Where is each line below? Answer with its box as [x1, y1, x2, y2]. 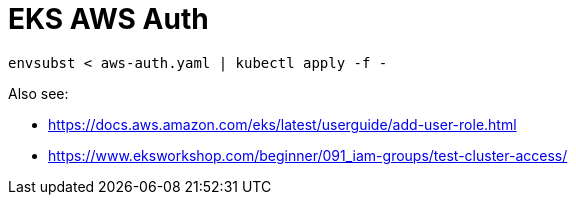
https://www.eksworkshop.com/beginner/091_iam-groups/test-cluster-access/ [48, 146, 568, 164]
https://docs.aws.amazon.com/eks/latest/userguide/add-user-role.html [48, 115, 517, 133]
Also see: [8, 84, 69, 102]
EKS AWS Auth [8, 2, 209, 36]
